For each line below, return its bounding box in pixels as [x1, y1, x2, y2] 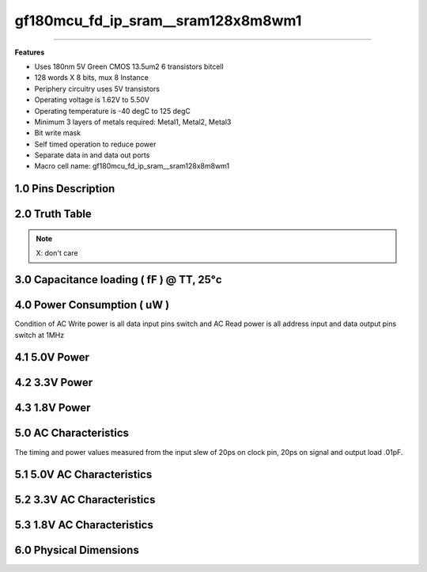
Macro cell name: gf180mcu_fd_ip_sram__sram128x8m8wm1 [34, 161, 230, 171]
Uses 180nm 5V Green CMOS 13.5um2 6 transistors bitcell [34, 62, 225, 71]
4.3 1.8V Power [14, 401, 91, 415]
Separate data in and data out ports [34, 150, 150, 160]
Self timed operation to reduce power [34, 139, 157, 149]
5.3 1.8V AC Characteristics [14, 518, 153, 532]
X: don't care [36, 248, 78, 258]
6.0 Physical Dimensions [14, 544, 140, 557]
